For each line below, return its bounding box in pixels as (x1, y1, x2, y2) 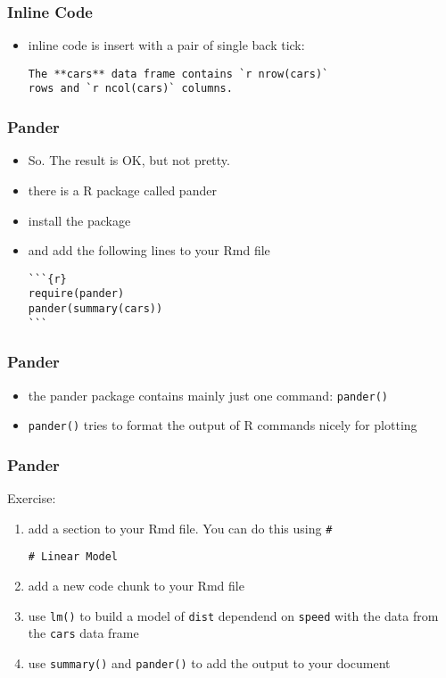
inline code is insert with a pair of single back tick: (28, 36, 305, 54)
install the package (28, 211, 131, 229)
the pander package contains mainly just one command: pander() (28, 385, 388, 404)
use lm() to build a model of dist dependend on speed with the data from (28, 606, 439, 624)
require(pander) (28, 287, 125, 301)
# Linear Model (28, 550, 119, 564)
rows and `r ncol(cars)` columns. (28, 82, 233, 95)
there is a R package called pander (28, 180, 217, 199)
